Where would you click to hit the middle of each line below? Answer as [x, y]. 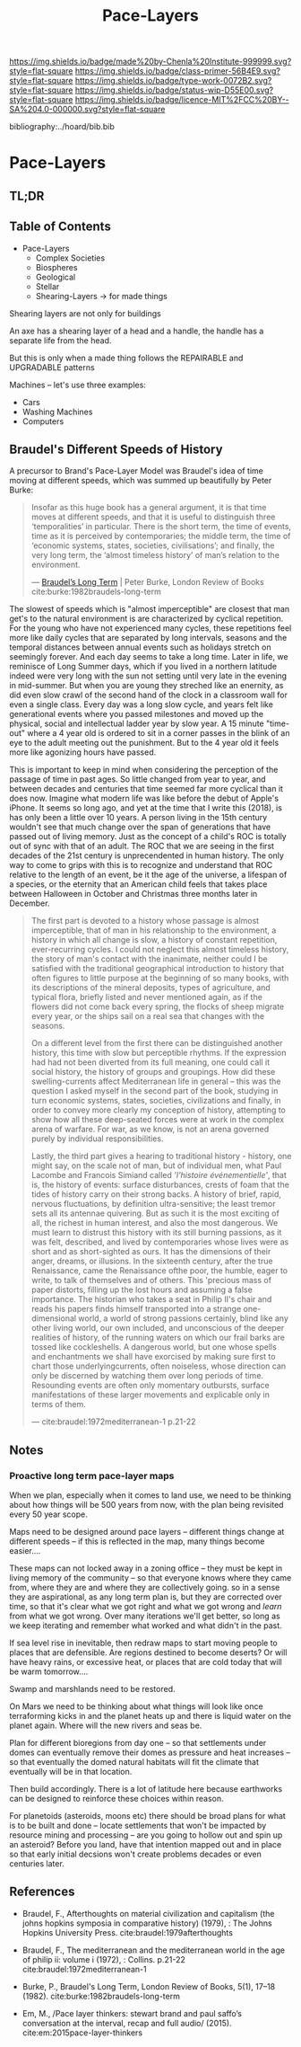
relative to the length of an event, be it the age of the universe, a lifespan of [148, 875]
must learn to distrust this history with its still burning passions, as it [156, 1233]
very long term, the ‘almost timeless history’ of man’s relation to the [155, 555]
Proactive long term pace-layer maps [92, 1475]
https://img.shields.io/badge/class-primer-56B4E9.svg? [177, 71]
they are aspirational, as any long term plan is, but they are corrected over [146, 1597]
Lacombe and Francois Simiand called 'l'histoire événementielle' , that [159, 1175]
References [42, 1892]
